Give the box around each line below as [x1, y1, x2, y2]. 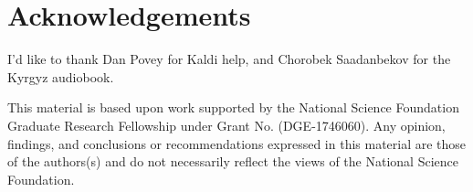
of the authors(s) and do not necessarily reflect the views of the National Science [7, 152, 458, 171]
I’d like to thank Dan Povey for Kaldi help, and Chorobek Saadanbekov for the [7, 49, 451, 69]
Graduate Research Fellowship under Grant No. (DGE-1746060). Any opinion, [7, 115, 446, 134]
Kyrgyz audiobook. [7, 67, 114, 86]
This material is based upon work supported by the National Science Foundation [7, 98, 459, 117]
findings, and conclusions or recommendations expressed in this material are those [7, 133, 467, 153]
